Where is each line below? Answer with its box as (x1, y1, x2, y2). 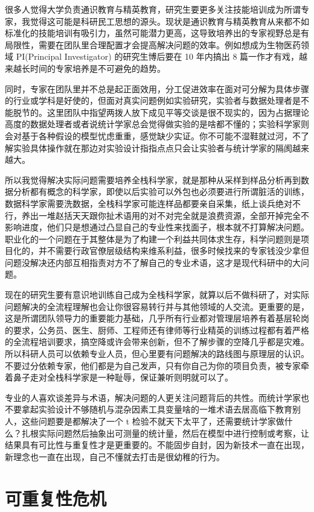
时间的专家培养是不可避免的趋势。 (30, 62, 165, 74)
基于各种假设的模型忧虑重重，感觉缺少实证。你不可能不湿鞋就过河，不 (21, 129, 301, 142)
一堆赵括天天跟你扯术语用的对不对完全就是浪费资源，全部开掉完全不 (38, 209, 309, 221)
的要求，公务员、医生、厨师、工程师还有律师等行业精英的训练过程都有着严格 (5, 323, 309, 336)
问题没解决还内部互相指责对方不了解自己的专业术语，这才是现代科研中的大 (5, 256, 301, 268)
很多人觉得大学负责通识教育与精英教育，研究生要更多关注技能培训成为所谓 (5, 3, 301, 15)
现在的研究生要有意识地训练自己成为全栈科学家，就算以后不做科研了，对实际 (5, 288, 309, 301)
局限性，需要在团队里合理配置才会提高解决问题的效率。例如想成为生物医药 (5, 38, 301, 51)
